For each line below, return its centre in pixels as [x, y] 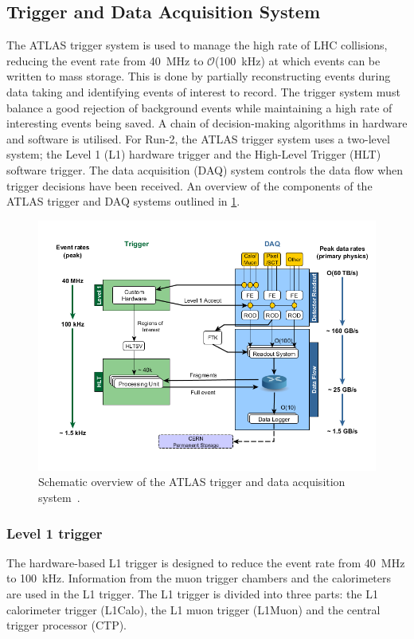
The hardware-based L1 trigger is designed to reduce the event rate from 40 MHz [206, 562]
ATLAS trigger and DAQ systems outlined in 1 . [123, 201]
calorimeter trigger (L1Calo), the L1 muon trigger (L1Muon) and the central [193, 609]
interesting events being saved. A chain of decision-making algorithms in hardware [207, 123]
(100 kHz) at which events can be [297, 60]
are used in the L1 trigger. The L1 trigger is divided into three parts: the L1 [192, 594]
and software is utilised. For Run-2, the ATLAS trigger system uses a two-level [198, 138]
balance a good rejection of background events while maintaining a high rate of [199, 107]
